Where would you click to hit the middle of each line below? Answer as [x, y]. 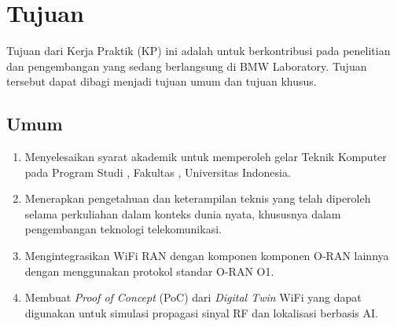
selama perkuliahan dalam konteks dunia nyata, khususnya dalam [183, 213]
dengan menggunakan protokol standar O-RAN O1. [149, 271]
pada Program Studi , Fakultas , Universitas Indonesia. [158, 172]
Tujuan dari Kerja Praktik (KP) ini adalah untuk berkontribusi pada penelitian [198, 51]
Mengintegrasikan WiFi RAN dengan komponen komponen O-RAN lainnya [207, 256]
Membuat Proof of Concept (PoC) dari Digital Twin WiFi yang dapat [193, 297]
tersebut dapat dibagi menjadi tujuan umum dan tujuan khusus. [162, 81]
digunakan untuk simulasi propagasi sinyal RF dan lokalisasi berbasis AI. [201, 312]
